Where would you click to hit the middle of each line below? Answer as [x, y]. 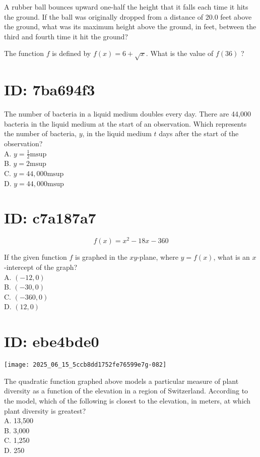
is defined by [72, 53]
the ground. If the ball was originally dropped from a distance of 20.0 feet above [128, 16]
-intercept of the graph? [41, 267]
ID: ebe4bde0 [52, 341]
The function [24, 53]
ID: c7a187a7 [50, 218]
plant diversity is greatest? [45, 410]
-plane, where [158, 257]
